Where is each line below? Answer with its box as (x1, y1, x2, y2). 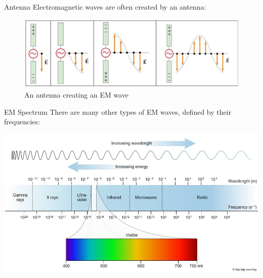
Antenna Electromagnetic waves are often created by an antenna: (4, 2, 206, 12)
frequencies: (4, 116, 40, 127)
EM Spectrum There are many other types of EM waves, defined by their (4, 106, 232, 117)
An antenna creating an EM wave (24, 89, 128, 100)
